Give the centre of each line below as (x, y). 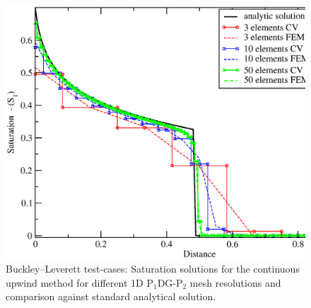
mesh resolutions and (235, 282)
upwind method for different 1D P (80, 282)
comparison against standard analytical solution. (111, 296)
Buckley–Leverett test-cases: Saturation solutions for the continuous (153, 268)
